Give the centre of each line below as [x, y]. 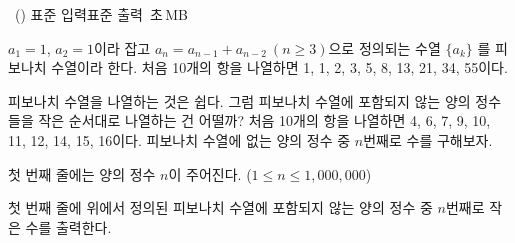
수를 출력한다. [68, 226]
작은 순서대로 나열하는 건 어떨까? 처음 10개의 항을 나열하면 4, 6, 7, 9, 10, [264, 120]
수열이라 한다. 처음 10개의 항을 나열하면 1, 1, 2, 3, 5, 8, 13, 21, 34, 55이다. [279, 67]
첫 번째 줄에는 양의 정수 [82, 173]
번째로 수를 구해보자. [428, 139]
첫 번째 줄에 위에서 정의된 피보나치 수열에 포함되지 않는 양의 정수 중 [220, 207]
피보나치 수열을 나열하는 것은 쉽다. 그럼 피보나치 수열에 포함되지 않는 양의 [239, 100]
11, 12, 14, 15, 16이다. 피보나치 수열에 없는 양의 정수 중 [179, 139]
